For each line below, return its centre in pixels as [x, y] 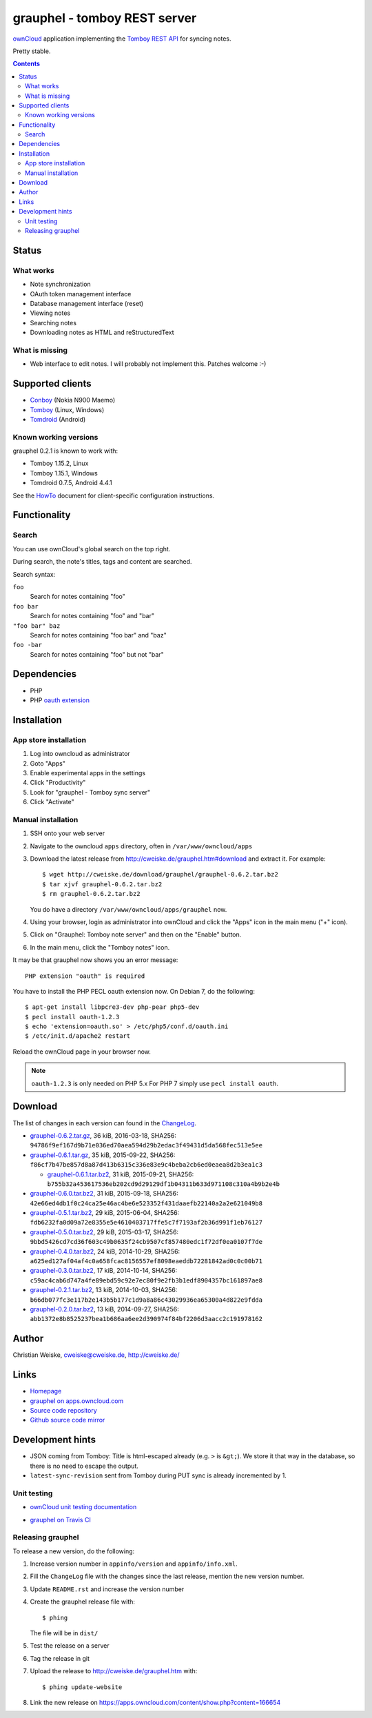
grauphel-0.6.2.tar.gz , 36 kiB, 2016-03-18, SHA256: [103, 1135]
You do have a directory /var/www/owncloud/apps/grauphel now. [128, 909]
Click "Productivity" [58, 783]
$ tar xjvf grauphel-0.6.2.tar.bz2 [102, 884]
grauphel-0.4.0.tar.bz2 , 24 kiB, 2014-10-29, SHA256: [105, 1251]
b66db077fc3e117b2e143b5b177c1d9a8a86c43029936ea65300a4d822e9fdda [146, 1300]
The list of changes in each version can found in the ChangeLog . [104, 1123]
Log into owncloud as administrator [80, 754]
